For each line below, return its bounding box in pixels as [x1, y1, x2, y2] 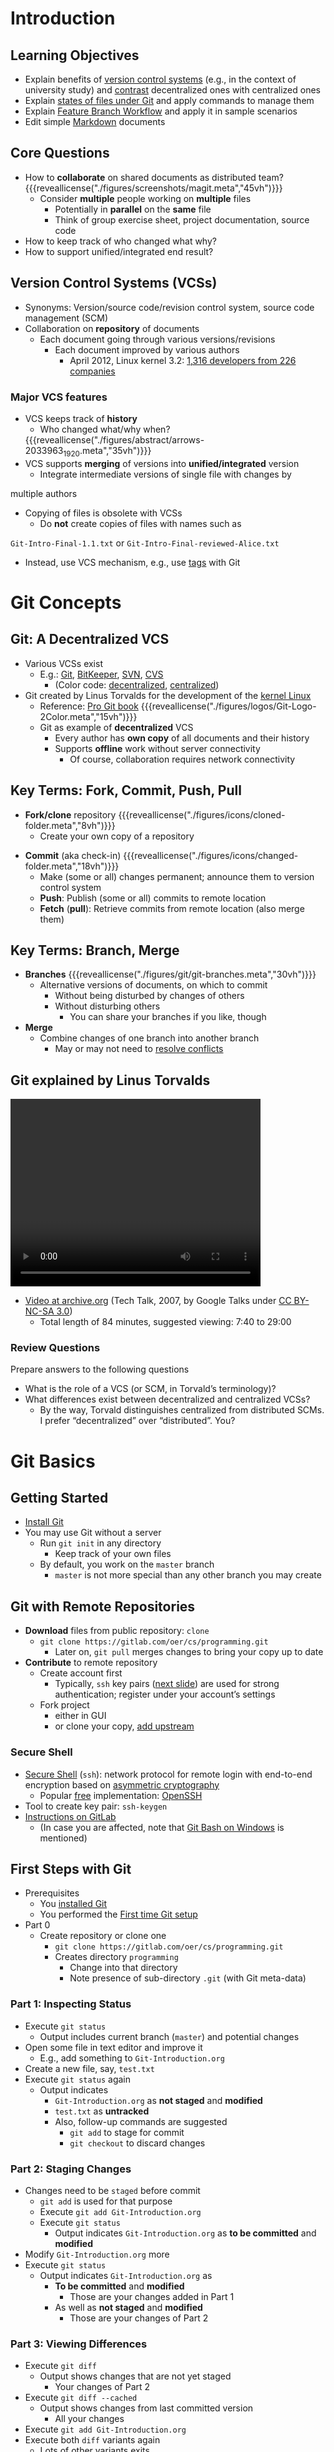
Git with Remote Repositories [10, 1598, 196, 1615]
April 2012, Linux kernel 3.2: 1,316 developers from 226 [69, 354, 297, 366]
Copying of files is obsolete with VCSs [24, 507, 183, 519]
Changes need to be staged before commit [24, 2184, 201, 2196]
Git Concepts [10, 591, 122, 614]
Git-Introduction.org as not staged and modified [54, 2094, 263, 2106]
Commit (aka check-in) [24, 849, 122, 861]
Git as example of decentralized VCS [39, 721, 194, 733]
